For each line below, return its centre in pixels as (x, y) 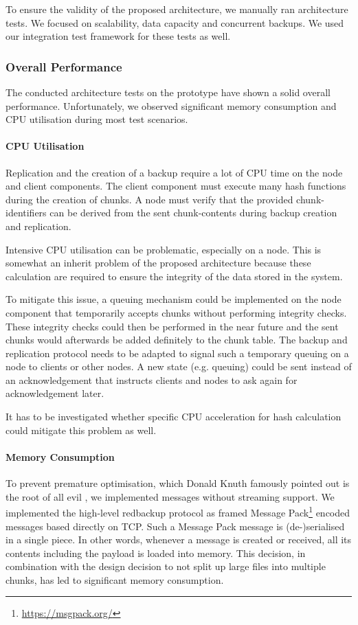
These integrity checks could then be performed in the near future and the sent (172, 326)
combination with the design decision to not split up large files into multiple (166, 566)
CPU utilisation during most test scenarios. (97, 119)
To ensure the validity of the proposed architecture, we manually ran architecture (177, 9)
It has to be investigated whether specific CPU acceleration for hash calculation (174, 417)
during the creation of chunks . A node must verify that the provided (149, 199)
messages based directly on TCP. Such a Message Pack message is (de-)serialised (175, 526)
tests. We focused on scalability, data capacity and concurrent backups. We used (175, 22)
